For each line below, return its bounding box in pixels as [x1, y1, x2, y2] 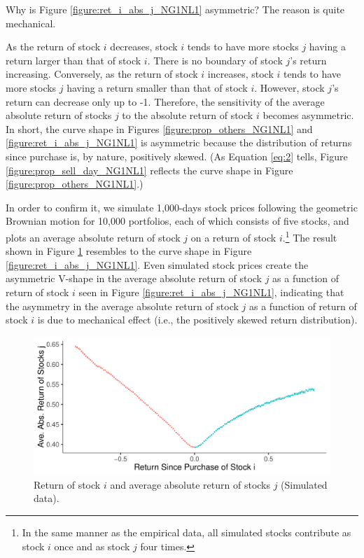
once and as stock [54, 538, 130, 553]
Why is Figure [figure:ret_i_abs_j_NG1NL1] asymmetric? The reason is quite [6, 2, 345, 16]
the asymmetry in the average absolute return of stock [6, 298, 239, 313]
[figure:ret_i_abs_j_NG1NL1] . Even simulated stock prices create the [6, 257, 309, 272]
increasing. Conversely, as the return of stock [6, 67, 198, 81]
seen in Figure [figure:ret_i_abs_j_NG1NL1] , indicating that [78, 284, 344, 299]
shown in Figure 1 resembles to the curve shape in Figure [6, 244, 252, 258]
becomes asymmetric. [262, 108, 354, 123]
